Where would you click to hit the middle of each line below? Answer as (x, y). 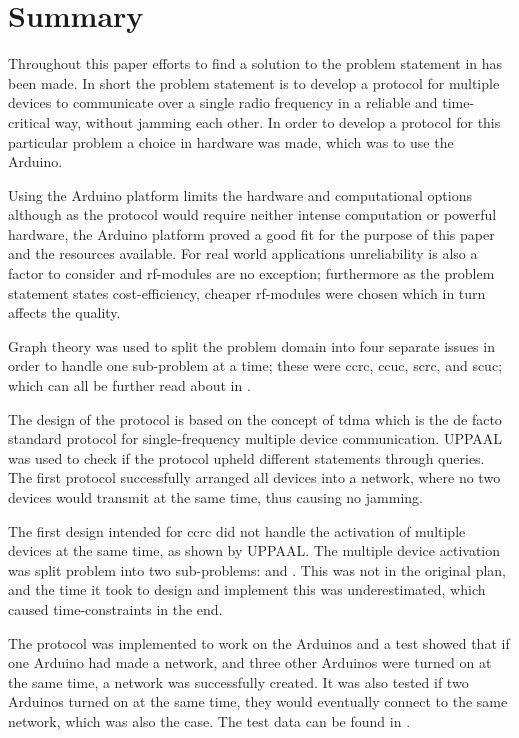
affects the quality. (64, 312)
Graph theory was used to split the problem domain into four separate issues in (251, 345)
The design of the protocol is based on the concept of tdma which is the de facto (255, 418)
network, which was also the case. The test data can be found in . (209, 720)
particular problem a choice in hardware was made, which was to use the (231, 141)
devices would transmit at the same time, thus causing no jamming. (215, 497)
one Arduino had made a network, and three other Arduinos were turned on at (250, 662)
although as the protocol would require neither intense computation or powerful (252, 214)
